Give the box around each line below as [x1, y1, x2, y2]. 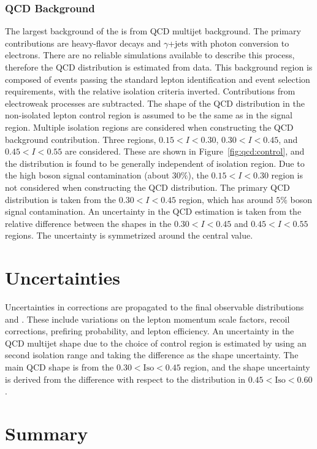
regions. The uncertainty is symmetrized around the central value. [5, 229, 253, 242]
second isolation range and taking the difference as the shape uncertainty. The [5, 348, 299, 361]
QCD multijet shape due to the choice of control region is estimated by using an [5, 336, 307, 349]
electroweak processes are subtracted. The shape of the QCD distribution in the [5, 96, 305, 109]
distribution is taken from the [5, 193, 116, 205]
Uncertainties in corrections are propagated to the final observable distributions [5, 301, 304, 313]
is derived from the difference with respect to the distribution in [5, 372, 246, 385]
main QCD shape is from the [5, 361, 114, 373]
